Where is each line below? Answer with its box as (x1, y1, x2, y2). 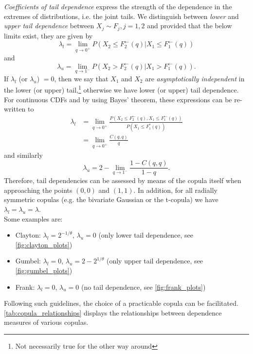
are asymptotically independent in (145, 73, 245, 83)
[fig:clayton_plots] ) (15, 239, 72, 249)
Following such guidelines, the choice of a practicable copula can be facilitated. (4, 298, 238, 308)
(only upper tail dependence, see (106, 256, 203, 266)
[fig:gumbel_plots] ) (15, 265, 72, 276)
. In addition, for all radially (133, 185, 217, 195)
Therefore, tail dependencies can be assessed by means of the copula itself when (4, 175, 241, 186)
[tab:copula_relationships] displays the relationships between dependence (4, 307, 222, 317)
